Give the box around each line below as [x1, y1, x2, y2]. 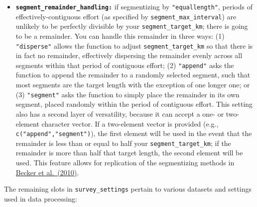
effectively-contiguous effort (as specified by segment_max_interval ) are [15, 11, 237, 21]
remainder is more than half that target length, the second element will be [15, 147, 243, 158]
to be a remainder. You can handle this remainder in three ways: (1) [15, 30, 225, 41]
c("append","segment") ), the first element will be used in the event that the [15, 128, 252, 138]
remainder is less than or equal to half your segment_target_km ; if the [15, 138, 231, 148]
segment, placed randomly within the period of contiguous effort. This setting [15, 99, 253, 109]
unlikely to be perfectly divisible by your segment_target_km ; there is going [15, 21, 248, 31]
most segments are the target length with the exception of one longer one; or [15, 79, 250, 90]
